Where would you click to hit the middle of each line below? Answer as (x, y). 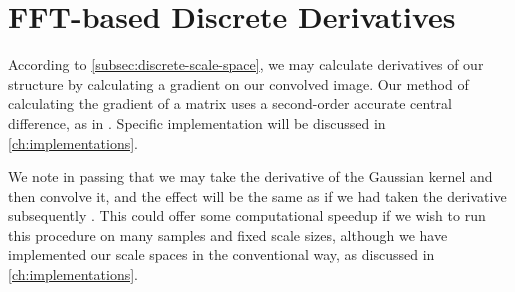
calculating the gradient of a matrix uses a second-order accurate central (230, 103)
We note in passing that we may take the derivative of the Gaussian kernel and (250, 176)
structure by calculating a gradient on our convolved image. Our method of (238, 83)
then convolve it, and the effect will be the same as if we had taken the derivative (257, 195)
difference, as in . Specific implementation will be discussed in (197, 122)
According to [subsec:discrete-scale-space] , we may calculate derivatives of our (246, 64)
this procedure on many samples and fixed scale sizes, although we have (228, 234)
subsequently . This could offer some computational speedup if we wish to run (247, 215)
